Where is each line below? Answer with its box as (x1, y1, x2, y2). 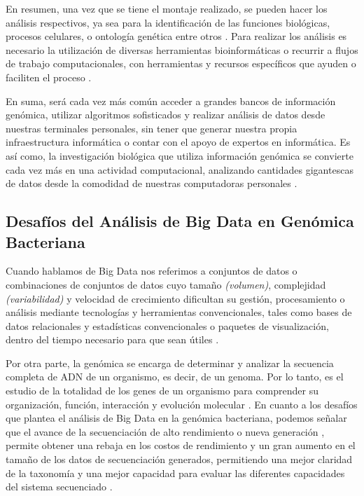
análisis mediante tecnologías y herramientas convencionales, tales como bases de (6, 305, 352, 319)
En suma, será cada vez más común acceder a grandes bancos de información (6, 93, 336, 108)
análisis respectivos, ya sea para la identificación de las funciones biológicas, (6, 15, 330, 29)
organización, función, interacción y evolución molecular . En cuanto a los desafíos (6, 397, 358, 411)
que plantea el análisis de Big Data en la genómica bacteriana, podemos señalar (6, 411, 347, 425)
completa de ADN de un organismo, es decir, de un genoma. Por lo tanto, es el (6, 369, 344, 384)
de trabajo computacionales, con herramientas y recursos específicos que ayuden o (6, 56, 356, 71)
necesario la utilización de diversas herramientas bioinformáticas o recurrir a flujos (6, 42, 358, 57)
